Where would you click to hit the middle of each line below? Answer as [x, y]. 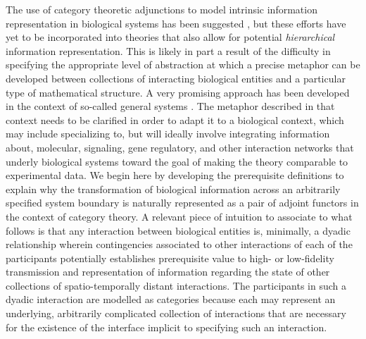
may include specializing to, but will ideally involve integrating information [168, 134]
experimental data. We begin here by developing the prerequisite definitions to [175, 175]
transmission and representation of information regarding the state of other [168, 272]
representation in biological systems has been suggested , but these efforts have [176, 23]
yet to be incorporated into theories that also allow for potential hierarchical [170, 37]
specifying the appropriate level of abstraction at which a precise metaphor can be [183, 64]
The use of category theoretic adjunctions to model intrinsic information [162, 9]
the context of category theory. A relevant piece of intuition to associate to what [179, 216]
